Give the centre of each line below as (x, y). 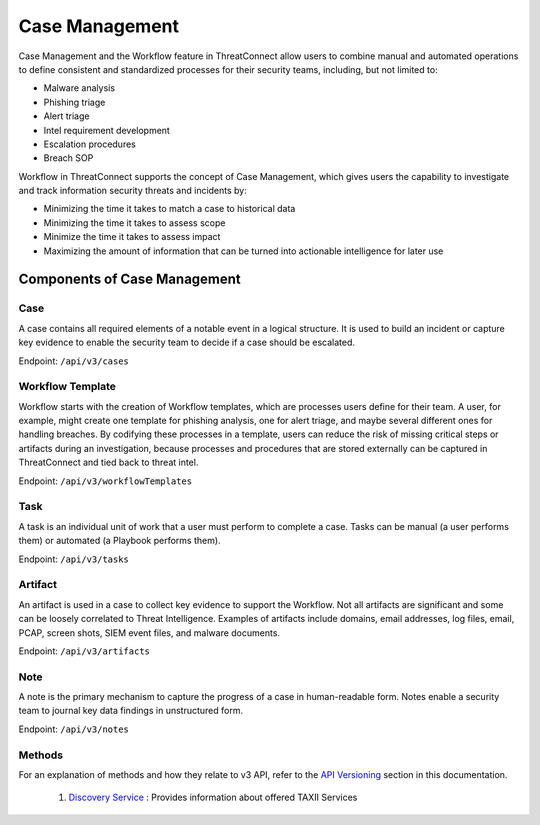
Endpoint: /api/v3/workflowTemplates (105, 481)
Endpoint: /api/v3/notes (74, 729)
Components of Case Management (130, 279)
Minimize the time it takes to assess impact (132, 237)
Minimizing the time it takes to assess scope (134, 222)
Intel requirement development (106, 130)
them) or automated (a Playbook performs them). (119, 541)
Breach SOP (68, 158)
